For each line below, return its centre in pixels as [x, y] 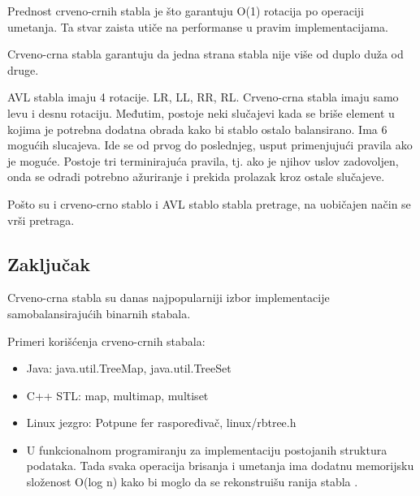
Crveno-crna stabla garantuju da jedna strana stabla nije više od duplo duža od [206, 54]
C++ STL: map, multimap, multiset [117, 395]
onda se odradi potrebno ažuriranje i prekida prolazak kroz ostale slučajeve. [196, 177]
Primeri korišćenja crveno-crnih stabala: [106, 341]
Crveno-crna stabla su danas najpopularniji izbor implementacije [169, 298]
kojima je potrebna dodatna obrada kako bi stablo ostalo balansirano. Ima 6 [197, 129]
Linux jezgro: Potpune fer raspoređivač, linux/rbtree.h [161, 423]
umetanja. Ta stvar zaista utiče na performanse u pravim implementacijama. [198, 26]
